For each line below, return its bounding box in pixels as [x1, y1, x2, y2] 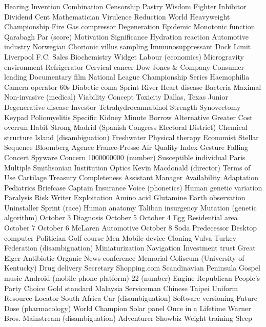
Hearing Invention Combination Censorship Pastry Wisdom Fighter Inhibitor [4, 1, 247, 11]
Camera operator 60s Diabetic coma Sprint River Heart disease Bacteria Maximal [4, 81, 261, 92]
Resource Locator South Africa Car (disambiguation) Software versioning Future [4, 293, 257, 303]
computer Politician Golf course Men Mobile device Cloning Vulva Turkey [4, 232, 237, 243]
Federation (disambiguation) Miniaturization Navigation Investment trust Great [4, 242, 256, 253]
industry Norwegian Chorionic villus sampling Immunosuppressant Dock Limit [4, 41, 251, 52]
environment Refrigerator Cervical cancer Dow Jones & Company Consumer [4, 61, 244, 72]
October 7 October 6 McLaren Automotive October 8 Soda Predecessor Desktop [4, 222, 257, 233]
